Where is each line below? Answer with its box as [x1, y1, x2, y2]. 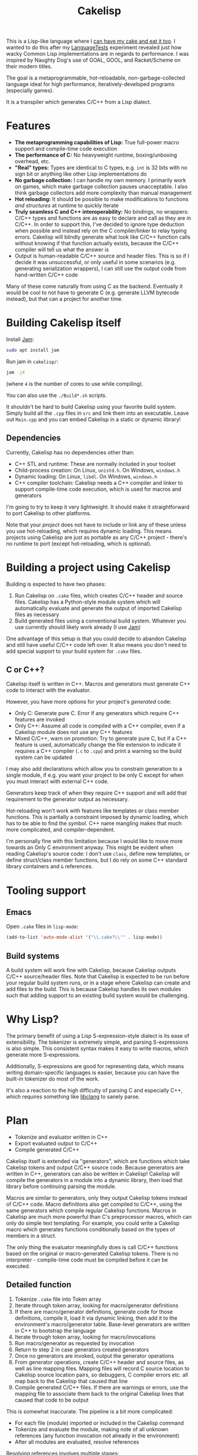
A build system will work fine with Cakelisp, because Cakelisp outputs [6, 967, 176, 974]
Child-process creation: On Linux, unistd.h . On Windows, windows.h [14, 466, 180, 474]
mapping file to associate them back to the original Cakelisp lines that [14, 1390, 184, 1397]
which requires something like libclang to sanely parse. [6, 1093, 140, 1100]
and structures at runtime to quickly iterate [14, 202, 119, 209]
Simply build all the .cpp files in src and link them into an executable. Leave [6, 409, 189, 417]
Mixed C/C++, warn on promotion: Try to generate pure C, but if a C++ [14, 735, 187, 742]
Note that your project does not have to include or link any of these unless [6, 521, 187, 528]
